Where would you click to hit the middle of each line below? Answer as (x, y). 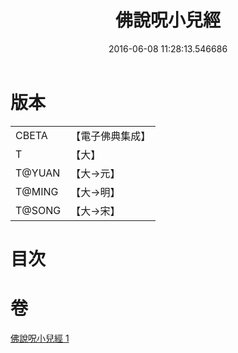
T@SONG (38, 210)
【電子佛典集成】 (111, 136)
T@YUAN (38, 173)
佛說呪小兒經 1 (40, 338)
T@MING (37, 191)
